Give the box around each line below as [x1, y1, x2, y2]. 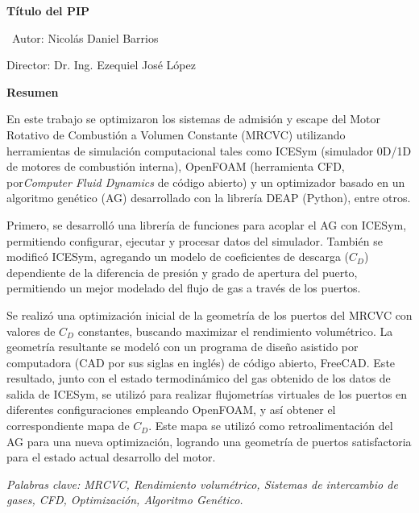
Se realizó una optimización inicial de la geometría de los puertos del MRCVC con [6, 306, 413, 323]
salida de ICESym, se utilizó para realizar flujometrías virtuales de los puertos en [6, 385, 408, 402]
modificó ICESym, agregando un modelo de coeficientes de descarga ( [6, 248, 350, 265]
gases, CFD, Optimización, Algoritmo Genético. [6, 491, 243, 508]
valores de [6, 322, 56, 339]
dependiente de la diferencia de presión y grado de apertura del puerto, [6, 263, 358, 280]
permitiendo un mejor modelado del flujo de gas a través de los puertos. [6, 279, 361, 296]
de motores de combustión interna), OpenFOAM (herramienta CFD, [6, 158, 345, 175]
